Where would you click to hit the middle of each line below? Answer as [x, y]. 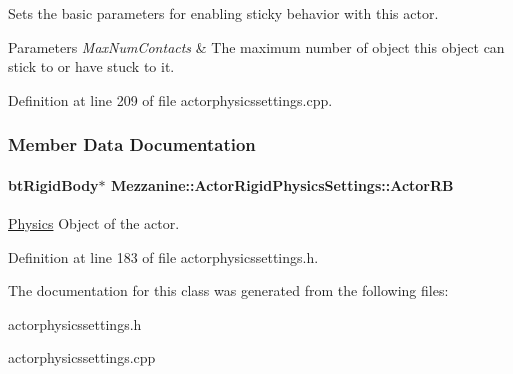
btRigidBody [53, 184]
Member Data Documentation [132, 144]
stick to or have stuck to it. [91, 66]
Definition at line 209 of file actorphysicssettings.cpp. [170, 99]
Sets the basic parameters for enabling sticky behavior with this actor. [223, 13]
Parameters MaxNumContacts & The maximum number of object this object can [256, 46]
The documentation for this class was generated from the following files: [228, 290]
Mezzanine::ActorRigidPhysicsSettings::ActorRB [282, 184]
